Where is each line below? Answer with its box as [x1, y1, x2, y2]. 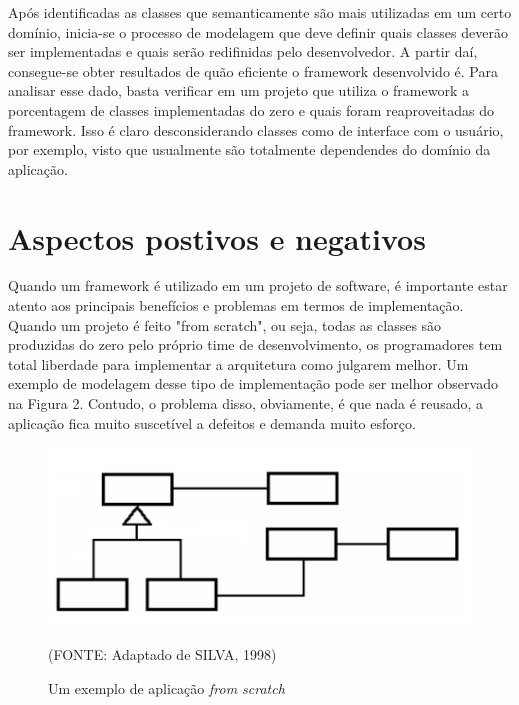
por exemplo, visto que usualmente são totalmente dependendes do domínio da [8, 139, 491, 160]
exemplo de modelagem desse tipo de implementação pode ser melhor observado [8, 373, 498, 394]
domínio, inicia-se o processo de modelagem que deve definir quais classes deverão [8, 21, 508, 42]
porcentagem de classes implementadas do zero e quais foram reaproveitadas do [8, 99, 494, 120]
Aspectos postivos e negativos [8, 217, 426, 258]
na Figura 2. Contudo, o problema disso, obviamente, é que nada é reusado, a [8, 393, 483, 414]
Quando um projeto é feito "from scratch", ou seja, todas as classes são [8, 314, 442, 335]
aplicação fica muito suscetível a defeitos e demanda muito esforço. [8, 412, 416, 433]
